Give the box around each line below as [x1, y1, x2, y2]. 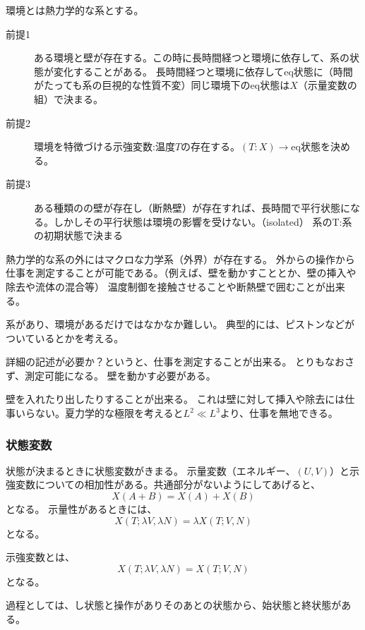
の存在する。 [181, 139, 241, 154]
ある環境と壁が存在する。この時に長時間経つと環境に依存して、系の [34, 50, 349, 65]
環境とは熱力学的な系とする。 [6, 3, 144, 17]
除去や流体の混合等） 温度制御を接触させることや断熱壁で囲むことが [6, 279, 325, 293]
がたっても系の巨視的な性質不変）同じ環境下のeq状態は [34, 78, 290, 92]
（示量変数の [297, 78, 357, 92]
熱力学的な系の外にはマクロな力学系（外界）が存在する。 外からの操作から [6, 251, 355, 266]
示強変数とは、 [6, 550, 75, 564]
